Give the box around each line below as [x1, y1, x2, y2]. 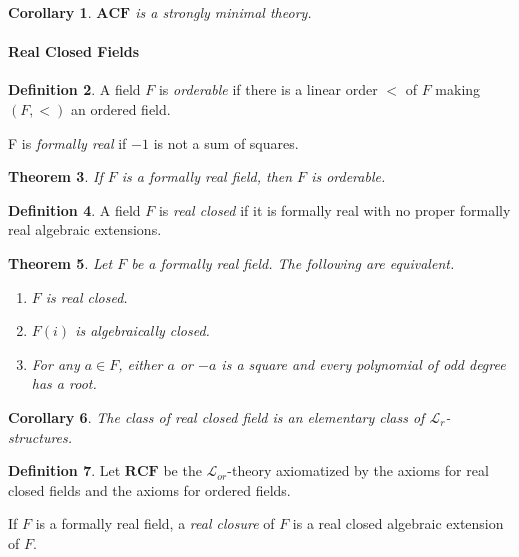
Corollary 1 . [8, 2, 92, 22]
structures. [8, 426, 73, 447]
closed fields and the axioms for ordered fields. [8, 479, 291, 500]
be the [163, 460, 202, 481]
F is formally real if [8, 132, 127, 153]
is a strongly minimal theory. [135, 2, 312, 22]
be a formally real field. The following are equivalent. [131, 252, 455, 273]
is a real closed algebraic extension [292, 513, 504, 534]
